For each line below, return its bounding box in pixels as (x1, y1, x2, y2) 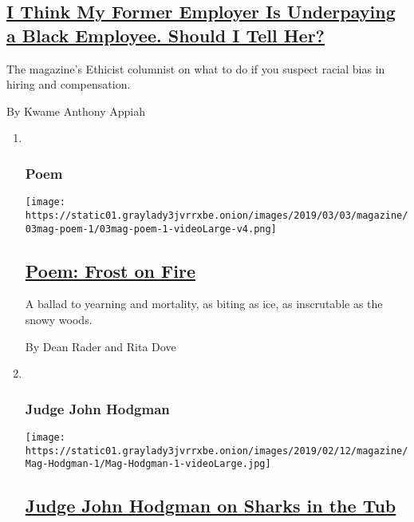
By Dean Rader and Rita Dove (25, 338, 176, 354)
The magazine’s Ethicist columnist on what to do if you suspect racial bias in (6, 60, 385, 77)
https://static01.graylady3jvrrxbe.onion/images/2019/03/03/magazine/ (25, 209, 408, 221)
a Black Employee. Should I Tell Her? (6, 22, 325, 47)
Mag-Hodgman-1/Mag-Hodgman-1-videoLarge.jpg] (25, 458, 271, 470)
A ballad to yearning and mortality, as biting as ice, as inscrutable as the (25, 295, 383, 312)
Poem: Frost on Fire (25, 258, 195, 283)
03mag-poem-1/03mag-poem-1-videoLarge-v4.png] (25, 223, 277, 235)
